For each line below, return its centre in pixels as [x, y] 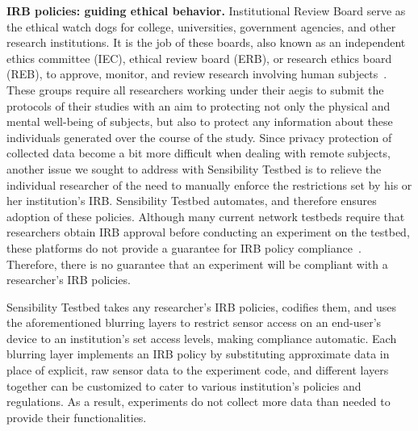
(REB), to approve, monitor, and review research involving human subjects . [197, 74]
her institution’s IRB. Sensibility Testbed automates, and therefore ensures [192, 201]
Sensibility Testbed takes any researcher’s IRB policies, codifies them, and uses [201, 306]
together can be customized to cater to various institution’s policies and [184, 385]
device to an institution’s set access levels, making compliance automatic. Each [202, 338]
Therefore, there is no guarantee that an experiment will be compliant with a [197, 264]
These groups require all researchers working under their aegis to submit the [195, 89]
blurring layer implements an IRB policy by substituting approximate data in [198, 354]
